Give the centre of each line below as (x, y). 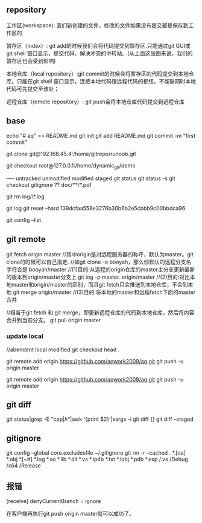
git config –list (24, 220)
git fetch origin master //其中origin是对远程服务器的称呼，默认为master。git (100, 255)
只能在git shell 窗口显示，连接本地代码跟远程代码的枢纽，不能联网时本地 (106, 81)
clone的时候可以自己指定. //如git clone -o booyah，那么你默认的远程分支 (96, 262)
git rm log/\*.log (26, 197)
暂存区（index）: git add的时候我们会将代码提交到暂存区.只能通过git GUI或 (99, 45)
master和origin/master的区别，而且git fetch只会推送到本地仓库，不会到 (99, 285)
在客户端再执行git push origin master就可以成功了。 (70, 513)
